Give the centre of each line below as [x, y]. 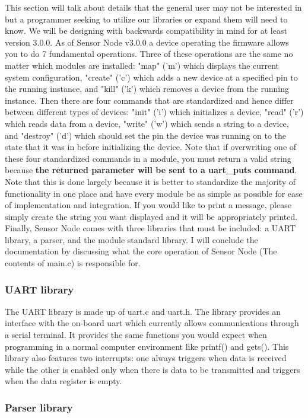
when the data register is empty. [63, 381]
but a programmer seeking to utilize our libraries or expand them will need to [146, 19]
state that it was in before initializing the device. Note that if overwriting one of [151, 147]
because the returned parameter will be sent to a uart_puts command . [151, 170]
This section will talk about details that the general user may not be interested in [153, 7]
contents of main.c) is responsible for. [73, 263]
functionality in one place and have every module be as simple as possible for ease [154, 193]
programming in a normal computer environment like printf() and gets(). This [147, 346]
